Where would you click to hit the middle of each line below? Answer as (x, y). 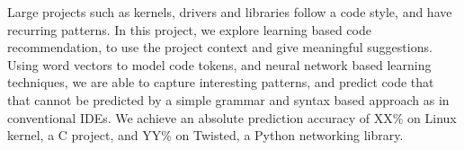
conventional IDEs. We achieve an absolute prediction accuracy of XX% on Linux (232, 117)
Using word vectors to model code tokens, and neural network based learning (219, 64)
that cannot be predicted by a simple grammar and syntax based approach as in (228, 99)
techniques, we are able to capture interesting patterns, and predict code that (221, 82)
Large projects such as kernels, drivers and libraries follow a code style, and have (230, 12)
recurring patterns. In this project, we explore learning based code (189, 29)
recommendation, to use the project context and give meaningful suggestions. (220, 47)
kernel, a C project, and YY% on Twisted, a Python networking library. (205, 135)
